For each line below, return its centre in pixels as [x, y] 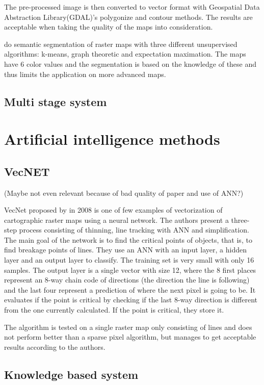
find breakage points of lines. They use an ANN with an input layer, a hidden [125, 250]
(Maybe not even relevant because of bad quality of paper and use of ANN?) [124, 193]
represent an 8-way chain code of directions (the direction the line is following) [127, 280]
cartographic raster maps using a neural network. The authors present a [116, 220]
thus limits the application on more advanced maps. [85, 74]
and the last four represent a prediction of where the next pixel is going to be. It [130, 289]
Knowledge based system [71, 374]
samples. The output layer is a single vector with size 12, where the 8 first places [130, 269]
